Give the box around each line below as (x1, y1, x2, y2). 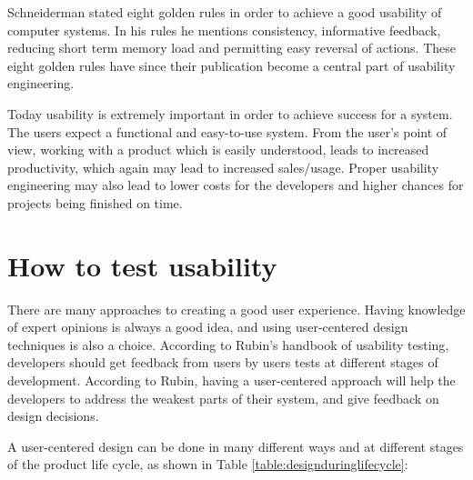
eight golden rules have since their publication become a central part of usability (7, 55, 456, 75)
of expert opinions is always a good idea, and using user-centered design (7, 317, 408, 336)
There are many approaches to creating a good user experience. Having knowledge (7, 299, 466, 318)
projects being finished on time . (7, 193, 183, 212)
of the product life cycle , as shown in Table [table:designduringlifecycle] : (7, 455, 408, 474)
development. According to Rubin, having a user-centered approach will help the (7, 371, 456, 390)
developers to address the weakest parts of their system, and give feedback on (7, 388, 439, 407)
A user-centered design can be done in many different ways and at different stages (7, 436, 464, 455)
